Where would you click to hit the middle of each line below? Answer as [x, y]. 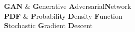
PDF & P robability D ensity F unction [63, 16]
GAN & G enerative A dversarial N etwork [68, 6]
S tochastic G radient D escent [49, 25]
